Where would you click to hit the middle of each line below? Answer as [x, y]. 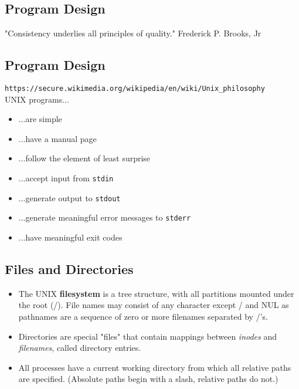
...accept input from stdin [66, 178]
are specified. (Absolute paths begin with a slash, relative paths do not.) [148, 379]
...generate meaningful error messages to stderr [105, 217]
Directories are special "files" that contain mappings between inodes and [148, 336]
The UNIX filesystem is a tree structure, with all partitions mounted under [156, 293]
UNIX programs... [37, 99]
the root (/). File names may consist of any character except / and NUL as [154, 305]
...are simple [40, 119]
